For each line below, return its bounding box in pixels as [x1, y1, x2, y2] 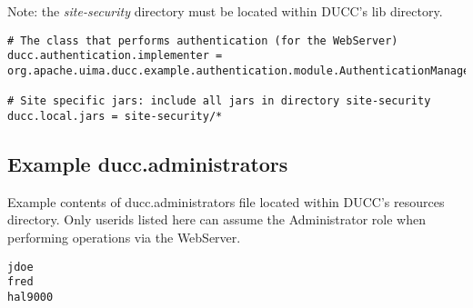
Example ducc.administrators [7, 149, 288, 177]
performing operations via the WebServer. [7, 227, 241, 246]
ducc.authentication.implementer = [7, 49, 223, 63]
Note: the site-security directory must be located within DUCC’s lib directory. [7, 2, 443, 20]
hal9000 [7, 290, 54, 303]
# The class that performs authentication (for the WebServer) [7, 34, 398, 47]
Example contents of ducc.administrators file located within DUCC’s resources [7, 192, 445, 211]
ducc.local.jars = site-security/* [7, 109, 223, 123]
